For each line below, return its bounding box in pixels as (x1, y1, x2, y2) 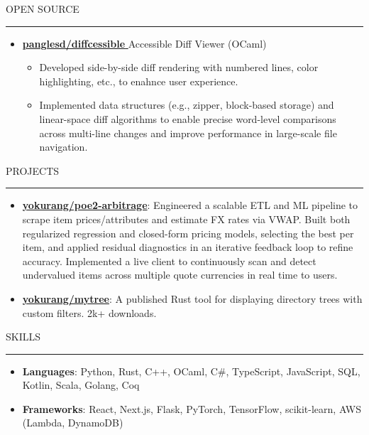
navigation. (39, 139, 88, 154)
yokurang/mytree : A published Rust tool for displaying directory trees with (22, 291, 363, 306)
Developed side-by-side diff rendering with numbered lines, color (39, 60, 319, 75)
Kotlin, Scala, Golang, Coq (22, 377, 140, 392)
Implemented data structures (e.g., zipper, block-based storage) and (39, 97, 334, 112)
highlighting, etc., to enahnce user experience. (39, 73, 238, 88)
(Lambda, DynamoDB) (22, 415, 123, 430)
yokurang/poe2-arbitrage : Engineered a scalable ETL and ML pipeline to (22, 198, 358, 213)
